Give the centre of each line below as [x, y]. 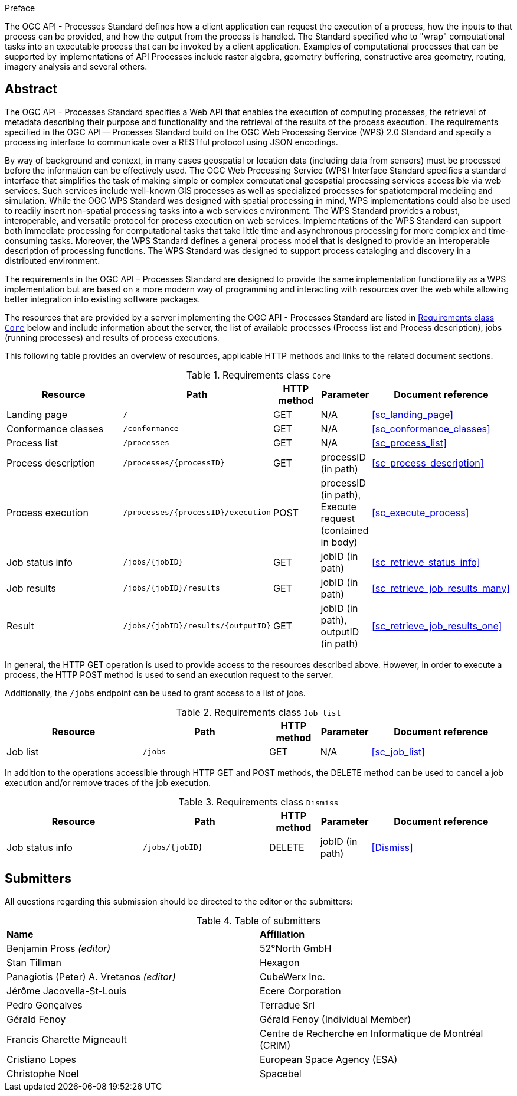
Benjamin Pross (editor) [59, 948]
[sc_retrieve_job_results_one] [437, 626]
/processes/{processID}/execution [197, 513]
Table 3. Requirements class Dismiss [258, 802]
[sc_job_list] [398, 751]
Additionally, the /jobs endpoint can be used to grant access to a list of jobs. [155, 693]
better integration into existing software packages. [103, 299]
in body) [339, 542]
